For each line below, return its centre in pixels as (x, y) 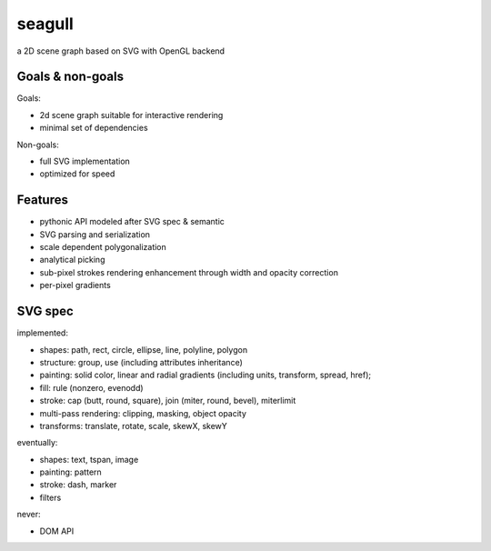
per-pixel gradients (75, 286)
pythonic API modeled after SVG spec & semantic (132, 222)
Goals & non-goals (70, 77)
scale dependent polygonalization (103, 247)
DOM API (57, 531)
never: (29, 515)
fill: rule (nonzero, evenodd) (92, 387)
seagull (45, 24)
